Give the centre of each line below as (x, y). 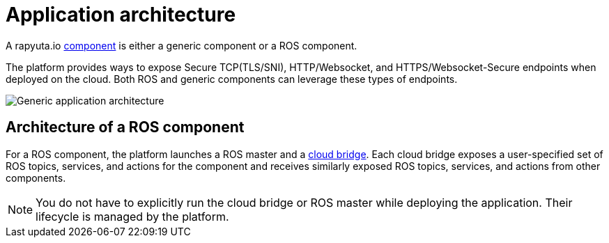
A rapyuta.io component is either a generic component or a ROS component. (182, 45)
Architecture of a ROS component (125, 127)
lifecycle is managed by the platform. (132, 216)
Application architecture (121, 15)
